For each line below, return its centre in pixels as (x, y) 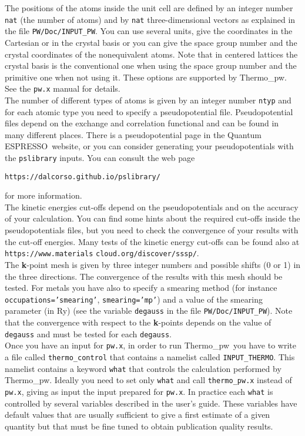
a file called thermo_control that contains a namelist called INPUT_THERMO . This (150, 356)
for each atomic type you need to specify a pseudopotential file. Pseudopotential (149, 111)
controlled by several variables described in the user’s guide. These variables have (151, 403)
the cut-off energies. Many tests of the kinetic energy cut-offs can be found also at (152, 241)
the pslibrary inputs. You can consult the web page (100, 157)
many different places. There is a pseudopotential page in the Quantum (133, 134)
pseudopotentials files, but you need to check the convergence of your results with (152, 230)
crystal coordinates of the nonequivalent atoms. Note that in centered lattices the (151, 54)
